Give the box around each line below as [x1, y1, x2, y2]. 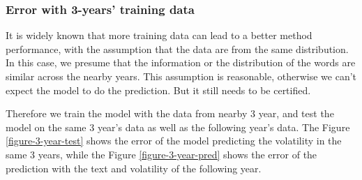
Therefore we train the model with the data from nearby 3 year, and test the [6, 106, 334, 121]
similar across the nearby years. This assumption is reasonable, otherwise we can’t [6, 69, 357, 83]
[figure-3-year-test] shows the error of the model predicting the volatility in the [6, 133, 342, 148]
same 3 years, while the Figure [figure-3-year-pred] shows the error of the [6, 147, 317, 161]
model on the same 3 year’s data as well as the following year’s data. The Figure [6, 119, 350, 134]
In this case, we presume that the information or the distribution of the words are [6, 55, 356, 70]
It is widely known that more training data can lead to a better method [6, 28, 312, 43]
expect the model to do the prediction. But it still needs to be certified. [6, 82, 311, 97]
